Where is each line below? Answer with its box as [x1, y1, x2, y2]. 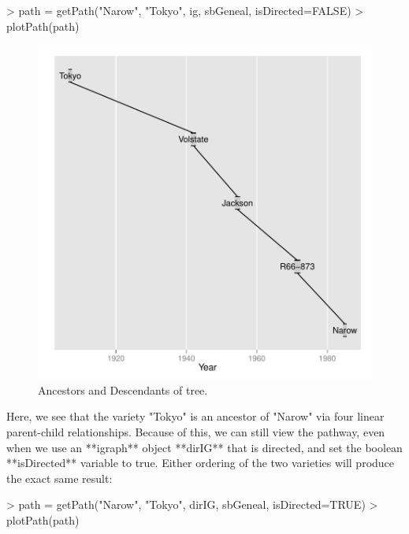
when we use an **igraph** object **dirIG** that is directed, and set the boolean [6, 439, 403, 455]
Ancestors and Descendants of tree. [38, 381, 208, 398]
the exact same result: [6, 469, 113, 486]
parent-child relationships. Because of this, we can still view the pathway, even [6, 423, 385, 439]
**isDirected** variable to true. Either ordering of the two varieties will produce [6, 454, 395, 471]
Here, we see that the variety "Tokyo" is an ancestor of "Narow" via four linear [6, 408, 385, 425]
